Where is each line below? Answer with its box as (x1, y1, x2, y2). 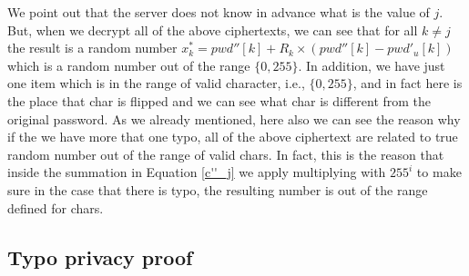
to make (416, 163, 462, 182)
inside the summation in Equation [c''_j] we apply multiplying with (7, 163, 386, 182)
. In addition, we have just (298, 55, 445, 74)
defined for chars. (7, 198, 104, 217)
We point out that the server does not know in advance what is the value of (7, 3, 430, 21)
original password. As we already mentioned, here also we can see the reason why (7, 109, 461, 128)
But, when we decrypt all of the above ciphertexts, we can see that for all (7, 20, 418, 39)
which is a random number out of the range (7, 55, 250, 74)
